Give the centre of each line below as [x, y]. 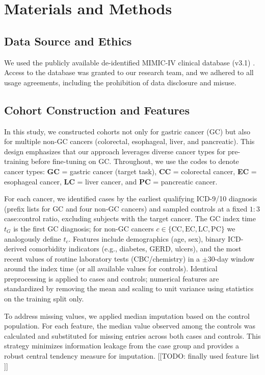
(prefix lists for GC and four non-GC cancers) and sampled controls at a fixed [126, 208]
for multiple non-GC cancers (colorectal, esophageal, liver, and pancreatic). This [129, 141]
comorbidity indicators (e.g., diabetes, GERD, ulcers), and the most [135, 249]
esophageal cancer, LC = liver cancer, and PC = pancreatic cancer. [111, 181]
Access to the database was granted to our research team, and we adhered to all [129, 72]
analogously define [33, 238]
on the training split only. [44, 299]
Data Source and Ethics [68, 41]
